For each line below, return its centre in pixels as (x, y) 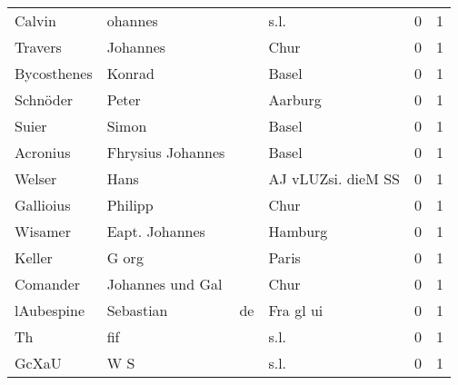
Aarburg (295, 99)
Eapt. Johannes (156, 231)
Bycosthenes (54, 73)
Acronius (43, 152)
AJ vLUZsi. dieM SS (334, 178)
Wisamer (43, 231)
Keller (34, 257)
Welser (36, 178)
